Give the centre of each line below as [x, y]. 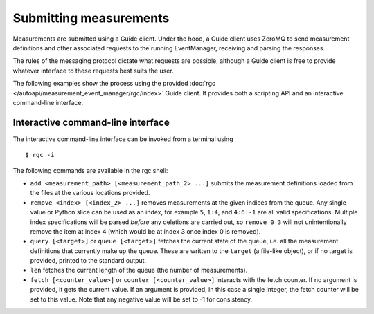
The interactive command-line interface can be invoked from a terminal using [123, 139]
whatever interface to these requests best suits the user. [93, 71]
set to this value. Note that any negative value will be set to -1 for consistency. [141, 299]
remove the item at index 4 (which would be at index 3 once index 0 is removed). [145, 231]
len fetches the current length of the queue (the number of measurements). [139, 270]
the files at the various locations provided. [90, 193]
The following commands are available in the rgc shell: [90, 170]
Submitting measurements [91, 18]
